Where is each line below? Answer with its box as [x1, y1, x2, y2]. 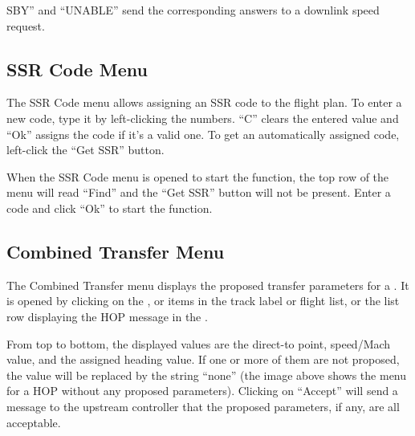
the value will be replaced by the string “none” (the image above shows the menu [6, 366, 407, 383]
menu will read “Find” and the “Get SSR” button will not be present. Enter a [6, 184, 391, 201]
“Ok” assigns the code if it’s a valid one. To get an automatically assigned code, [6, 125, 400, 142]
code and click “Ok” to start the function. [6, 199, 213, 216]
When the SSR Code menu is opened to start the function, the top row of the [6, 168, 389, 185]
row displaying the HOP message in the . [6, 308, 208, 324]
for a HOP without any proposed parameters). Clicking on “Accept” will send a [6, 382, 398, 399]
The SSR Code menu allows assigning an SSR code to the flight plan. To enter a [6, 94, 402, 111]
